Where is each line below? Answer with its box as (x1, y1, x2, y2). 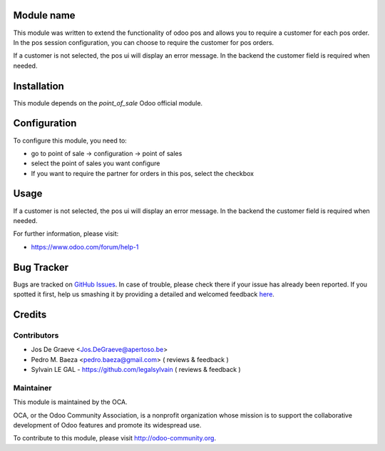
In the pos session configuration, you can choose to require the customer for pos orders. (13, 38, 274, 46)
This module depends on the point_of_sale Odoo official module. (13, 98, 203, 107)
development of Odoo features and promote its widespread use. (13, 420, 202, 429)
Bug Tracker (13, 261, 69, 274)
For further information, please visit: (13, 229, 119, 238)
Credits (13, 309, 47, 321)
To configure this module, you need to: (13, 136, 128, 145)
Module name (13, 9, 76, 21)
